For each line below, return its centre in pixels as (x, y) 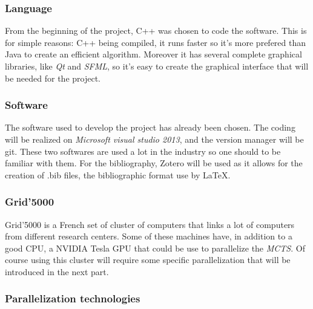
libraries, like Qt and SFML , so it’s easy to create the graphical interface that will (157, 66)
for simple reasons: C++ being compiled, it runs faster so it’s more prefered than (156, 42)
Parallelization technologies (73, 298)
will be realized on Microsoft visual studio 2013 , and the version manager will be (154, 139)
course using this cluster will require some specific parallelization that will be (148, 260)
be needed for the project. (53, 78)
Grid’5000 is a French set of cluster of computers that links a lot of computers (150, 224)
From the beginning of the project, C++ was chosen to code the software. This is (156, 31)
